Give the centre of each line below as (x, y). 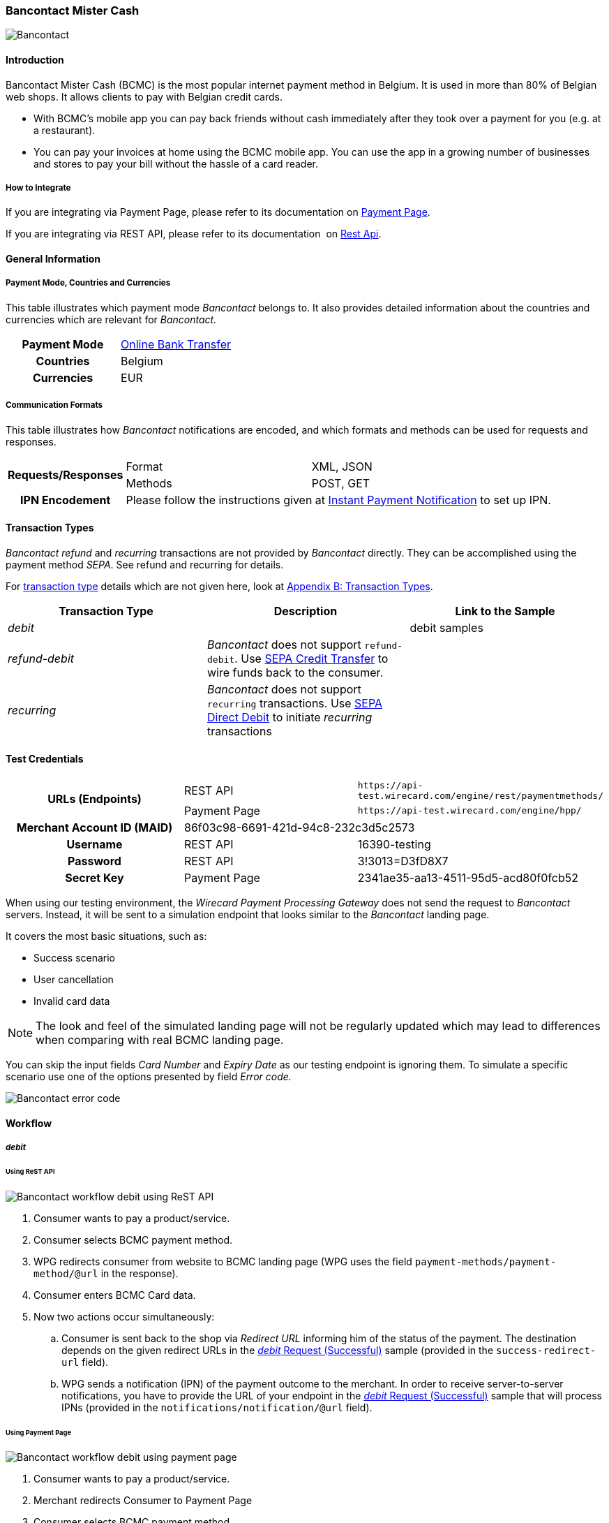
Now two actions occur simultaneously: (124, 1316)
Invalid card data (72, 1001)
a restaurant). (65, 130)
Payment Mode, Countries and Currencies (88, 283)
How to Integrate (38, 187)
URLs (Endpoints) (95, 799)
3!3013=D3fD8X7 (403, 861)
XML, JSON (342, 466)
